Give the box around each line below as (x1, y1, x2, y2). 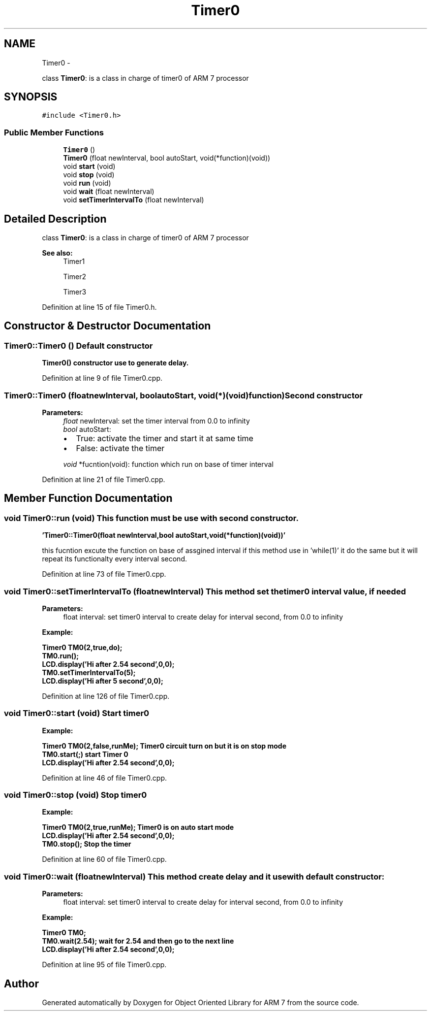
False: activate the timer (76, 443, 165, 453)
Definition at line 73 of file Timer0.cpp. (42, 570, 166, 579)
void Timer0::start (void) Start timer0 (4, 708, 150, 719)
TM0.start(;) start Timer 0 (42, 750, 128, 758)
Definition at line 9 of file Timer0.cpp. (42, 374, 163, 383)
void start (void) (63, 162, 116, 171)
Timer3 (63, 288, 87, 296)
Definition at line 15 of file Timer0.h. (42, 303, 157, 312)
